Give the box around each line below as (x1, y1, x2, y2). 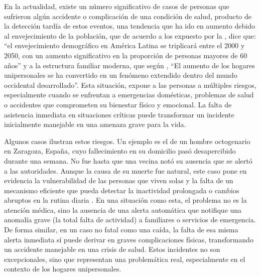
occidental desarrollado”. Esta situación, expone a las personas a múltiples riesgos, (4, 79, 256, 90)
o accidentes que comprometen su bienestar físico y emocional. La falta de (4, 99, 232, 109)
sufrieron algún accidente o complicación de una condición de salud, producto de (4, 11, 252, 21)
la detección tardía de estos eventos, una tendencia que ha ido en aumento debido (4, 21, 255, 31)
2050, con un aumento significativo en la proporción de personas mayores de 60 (4, 50, 247, 60)
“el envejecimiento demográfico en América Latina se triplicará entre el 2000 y (4, 40, 245, 51)
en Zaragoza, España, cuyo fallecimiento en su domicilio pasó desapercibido (4, 146, 236, 156)
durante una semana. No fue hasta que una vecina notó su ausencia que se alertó (4, 155, 252, 166)
